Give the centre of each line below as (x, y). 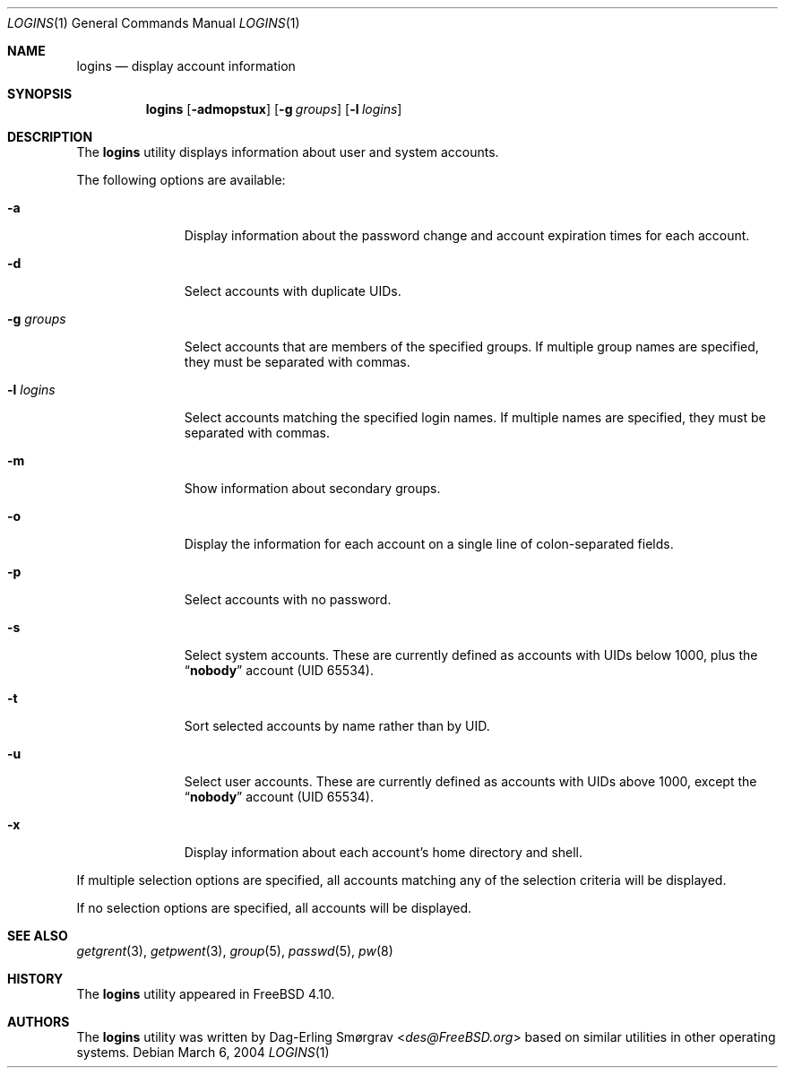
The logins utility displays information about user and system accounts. (288, 152)
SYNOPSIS (40, 94)
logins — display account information (186, 66)
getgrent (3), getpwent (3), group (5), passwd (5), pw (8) (235, 951)
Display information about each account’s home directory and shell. (384, 852)
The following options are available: (181, 180)
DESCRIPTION (50, 137)
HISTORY (35, 979)
